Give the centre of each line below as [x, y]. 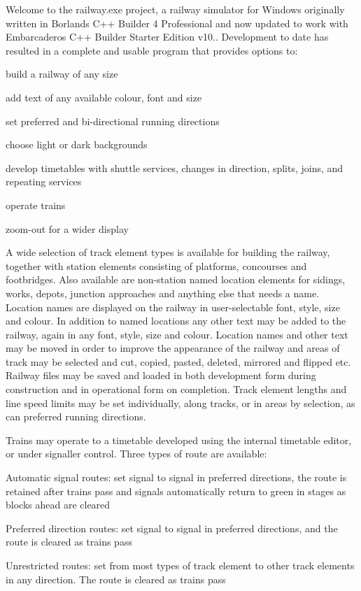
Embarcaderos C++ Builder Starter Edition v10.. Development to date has [167, 37]
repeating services [44, 181]
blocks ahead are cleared [58, 505]
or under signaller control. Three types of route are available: [136, 454]
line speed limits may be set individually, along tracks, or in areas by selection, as [180, 403]
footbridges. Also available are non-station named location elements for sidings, [176, 279]
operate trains [36, 205]
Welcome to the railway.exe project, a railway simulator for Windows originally [175, 9]
